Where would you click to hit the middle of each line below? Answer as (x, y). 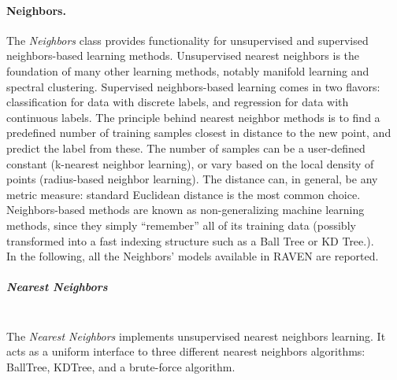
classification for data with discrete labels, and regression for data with (178, 102)
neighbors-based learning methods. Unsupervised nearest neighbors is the (183, 55)
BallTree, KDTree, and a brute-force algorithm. (121, 367)
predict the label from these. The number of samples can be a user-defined (186, 148)
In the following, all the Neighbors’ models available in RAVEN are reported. (193, 256)
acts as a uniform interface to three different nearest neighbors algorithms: (186, 351)
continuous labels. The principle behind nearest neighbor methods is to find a (193, 117)
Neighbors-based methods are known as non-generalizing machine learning (186, 210)
